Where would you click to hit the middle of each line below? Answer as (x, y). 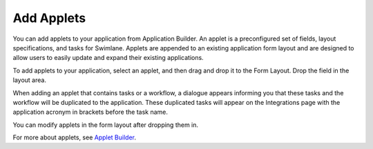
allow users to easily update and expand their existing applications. (108, 58)
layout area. (29, 80)
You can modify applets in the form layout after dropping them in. (106, 125)
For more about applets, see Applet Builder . (75, 137)
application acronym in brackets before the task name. (90, 112)
